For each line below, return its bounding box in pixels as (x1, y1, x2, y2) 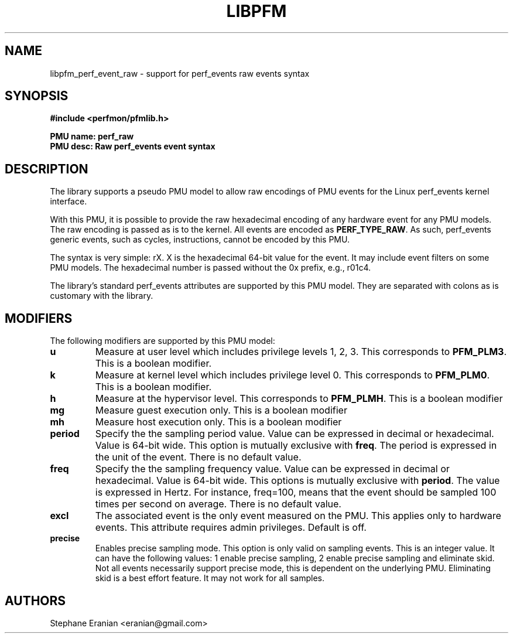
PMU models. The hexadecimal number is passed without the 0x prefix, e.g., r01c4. (50, 262, 371, 273)
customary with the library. (50, 291, 153, 301)
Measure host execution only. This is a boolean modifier (95, 416, 342, 428)
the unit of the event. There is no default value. (95, 451, 302, 463)
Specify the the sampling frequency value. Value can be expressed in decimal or (95, 463, 450, 475)
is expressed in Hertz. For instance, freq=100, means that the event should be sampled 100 (95, 486, 497, 499)
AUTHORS (5, 593, 66, 608)
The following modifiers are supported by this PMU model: (50, 336, 275, 346)
